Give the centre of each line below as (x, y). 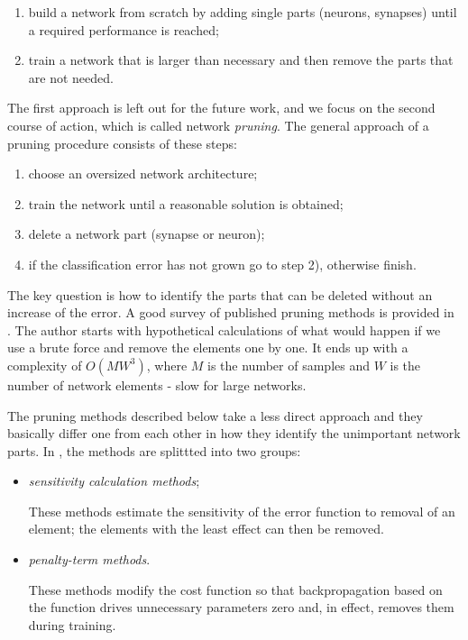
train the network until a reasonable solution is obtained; (186, 203)
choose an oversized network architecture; (143, 174)
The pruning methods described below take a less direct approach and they (215, 415)
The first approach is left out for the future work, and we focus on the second (221, 108)
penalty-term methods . (89, 559)
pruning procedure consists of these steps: (122, 143)
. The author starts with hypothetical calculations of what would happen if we (224, 329)
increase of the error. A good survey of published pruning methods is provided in (231, 312)
